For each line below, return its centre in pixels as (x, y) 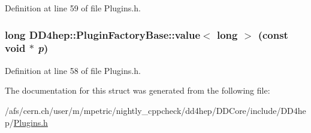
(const (273, 34)
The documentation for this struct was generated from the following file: (138, 90)
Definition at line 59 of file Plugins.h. (73, 8)
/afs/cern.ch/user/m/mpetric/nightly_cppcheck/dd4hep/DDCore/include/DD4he (155, 110)
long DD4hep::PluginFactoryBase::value (103, 34)
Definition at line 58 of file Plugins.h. (73, 70)
